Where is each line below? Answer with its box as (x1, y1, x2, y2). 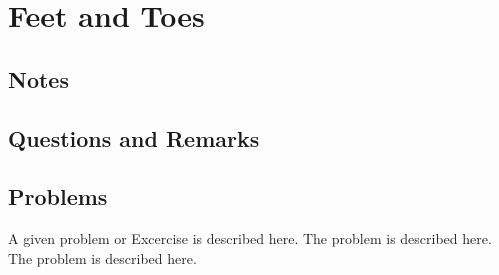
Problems (8, 181, 108, 212)
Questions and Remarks (8, 122, 260, 153)
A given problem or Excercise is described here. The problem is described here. (8, 228, 492, 249)
